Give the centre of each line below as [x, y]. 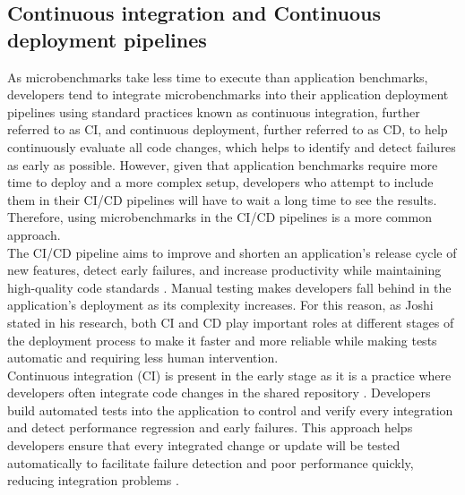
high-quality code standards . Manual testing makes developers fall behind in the [229, 287]
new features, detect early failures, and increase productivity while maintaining [224, 270]
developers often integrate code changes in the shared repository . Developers [219, 393]
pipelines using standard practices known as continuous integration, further [214, 111]
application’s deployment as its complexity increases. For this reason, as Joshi [220, 305]
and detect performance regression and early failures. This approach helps [210, 427]
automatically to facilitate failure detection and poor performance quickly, [211, 462]
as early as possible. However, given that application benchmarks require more [223, 164]
